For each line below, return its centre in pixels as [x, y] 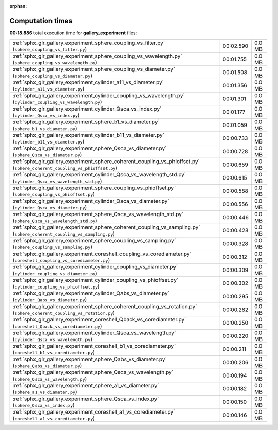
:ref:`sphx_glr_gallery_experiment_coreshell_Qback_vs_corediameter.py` [99, 320]
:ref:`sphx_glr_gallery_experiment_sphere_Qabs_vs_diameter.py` [90, 359]
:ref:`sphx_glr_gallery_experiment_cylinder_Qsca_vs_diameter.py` [91, 201]
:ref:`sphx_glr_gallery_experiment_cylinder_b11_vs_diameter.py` [89, 135]
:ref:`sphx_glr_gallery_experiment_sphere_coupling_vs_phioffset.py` [94, 188]
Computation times [41, 21]
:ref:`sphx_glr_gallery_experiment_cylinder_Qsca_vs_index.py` [87, 109]
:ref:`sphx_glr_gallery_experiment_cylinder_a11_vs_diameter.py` [88, 82]
